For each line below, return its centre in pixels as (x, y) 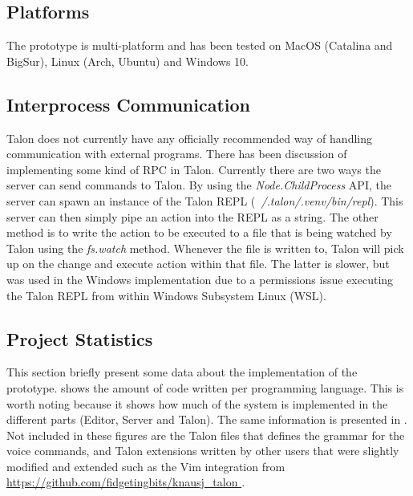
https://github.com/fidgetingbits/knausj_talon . (126, 482)
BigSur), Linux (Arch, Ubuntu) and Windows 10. (128, 61)
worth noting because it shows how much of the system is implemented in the (197, 403)
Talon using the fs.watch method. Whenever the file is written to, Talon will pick (205, 248)
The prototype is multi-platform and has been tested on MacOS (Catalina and (200, 45)
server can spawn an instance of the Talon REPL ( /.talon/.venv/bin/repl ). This (205, 200)
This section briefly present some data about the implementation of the (182, 372)
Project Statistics (80, 338)
